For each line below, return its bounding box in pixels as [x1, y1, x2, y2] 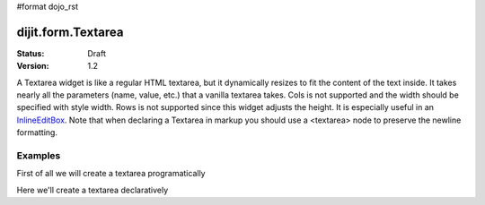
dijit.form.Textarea [16, 24, 124, 39]
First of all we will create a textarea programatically [16, 168, 206, 179]
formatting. [16, 127, 58, 138]
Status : [16, 47, 45, 58]
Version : [16, 61, 49, 72]
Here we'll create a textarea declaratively [16, 184, 169, 195]
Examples [16, 149, 61, 162]
